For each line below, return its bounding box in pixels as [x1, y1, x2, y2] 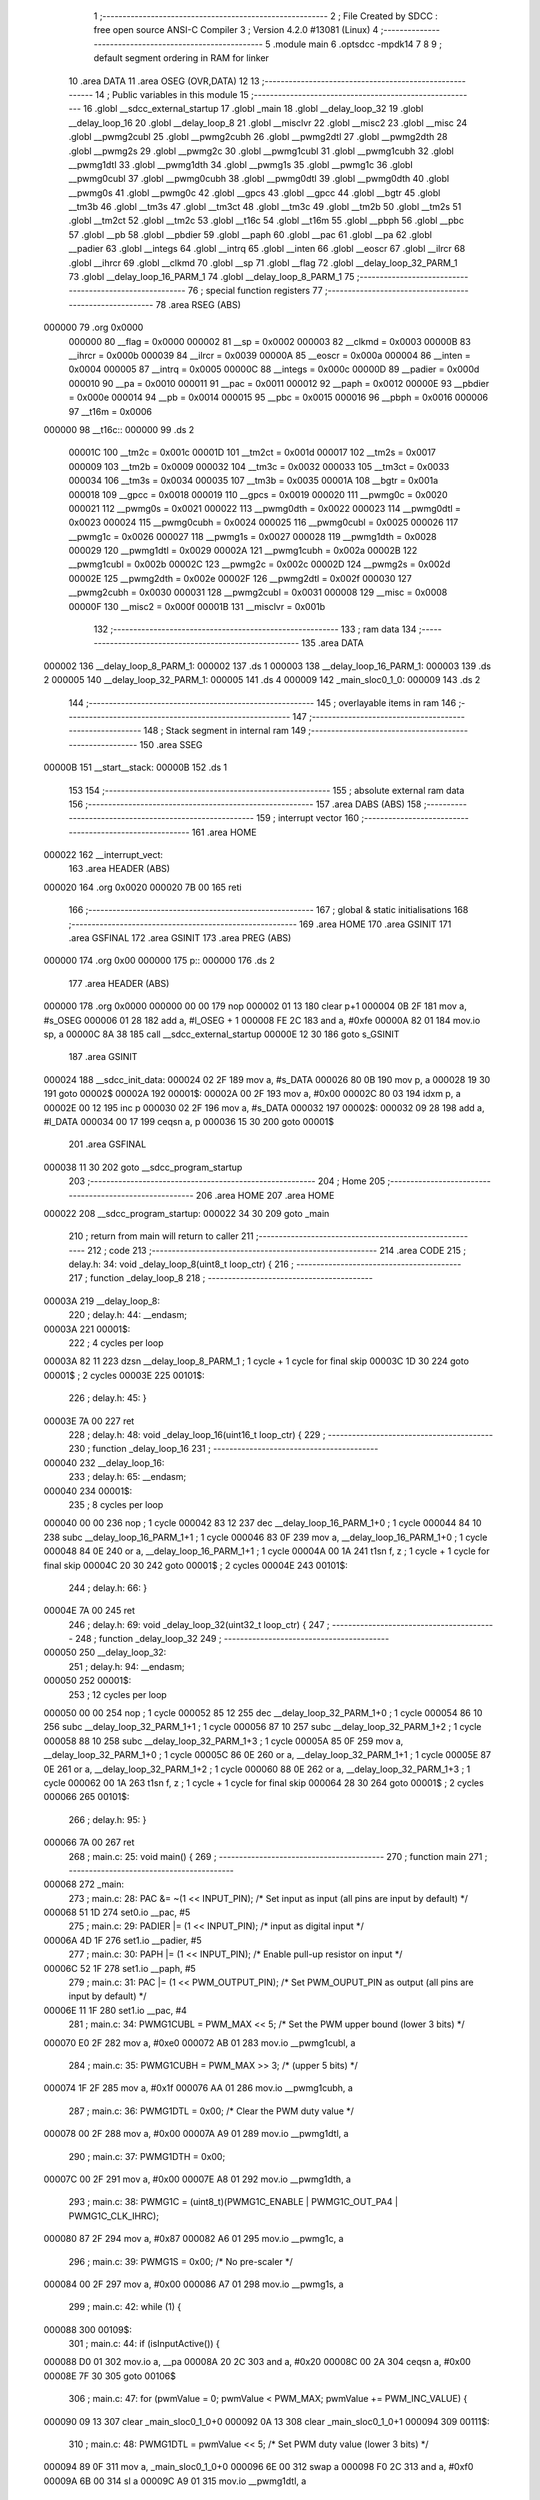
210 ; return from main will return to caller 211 [68, 1230, 254, 1242]
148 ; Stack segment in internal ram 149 [143, 725, 307, 737]
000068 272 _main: [43, 1878, 125, 1890]
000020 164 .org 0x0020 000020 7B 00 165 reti [43, 881, 242, 893]
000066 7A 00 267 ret [43, 1836, 135, 1849]
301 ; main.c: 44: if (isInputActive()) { [68, 2338, 220, 2350]
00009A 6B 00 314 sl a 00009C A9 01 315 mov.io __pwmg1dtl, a [43, 2475, 307, 2487]
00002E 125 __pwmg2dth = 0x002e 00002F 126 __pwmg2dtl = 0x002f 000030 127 [68, 572, 412, 584]
